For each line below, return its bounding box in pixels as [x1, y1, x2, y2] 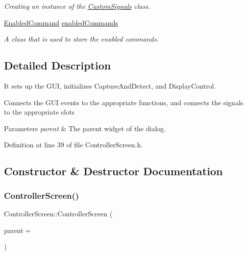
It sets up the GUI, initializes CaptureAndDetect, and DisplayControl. [4, 80, 216, 91]
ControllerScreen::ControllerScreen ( [4, 208, 113, 218]
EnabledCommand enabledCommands [4, 17, 118, 27]
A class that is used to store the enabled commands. [4, 34, 159, 44]
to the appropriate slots [4, 107, 75, 117]
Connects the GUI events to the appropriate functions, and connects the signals [4, 97, 244, 107]
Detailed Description [4, 58, 111, 73]
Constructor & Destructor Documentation [4, 163, 223, 179]
